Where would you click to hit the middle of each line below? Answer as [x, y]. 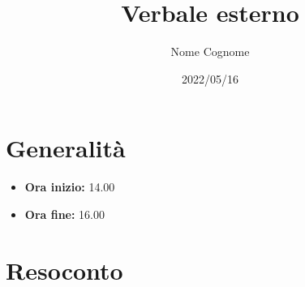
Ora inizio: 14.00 [70, 187]
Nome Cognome [210, 51]
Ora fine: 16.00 [65, 214]
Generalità [66, 148]
